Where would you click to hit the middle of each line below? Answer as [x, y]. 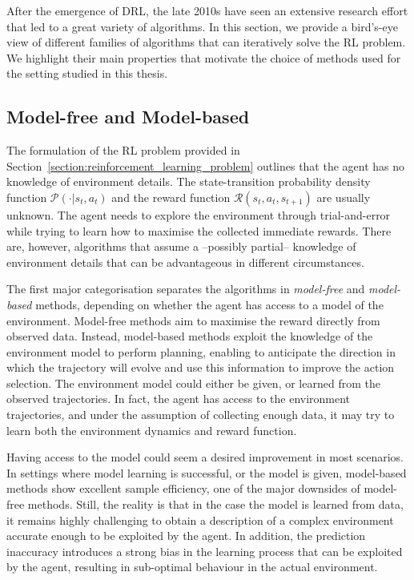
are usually [344, 197]
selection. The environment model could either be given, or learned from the [193, 383]
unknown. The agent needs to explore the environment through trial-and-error [199, 214]
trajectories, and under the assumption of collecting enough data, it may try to [201, 415]
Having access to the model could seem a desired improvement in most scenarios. [205, 457]
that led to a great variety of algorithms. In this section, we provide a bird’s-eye [202, 26]
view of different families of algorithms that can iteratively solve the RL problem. [206, 42]
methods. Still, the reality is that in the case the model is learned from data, [215, 504]
